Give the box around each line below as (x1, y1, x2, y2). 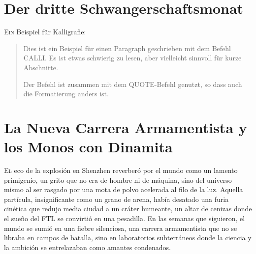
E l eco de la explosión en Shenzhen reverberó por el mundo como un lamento (4, 165, 238, 175)
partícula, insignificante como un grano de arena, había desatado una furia (4, 194, 229, 204)
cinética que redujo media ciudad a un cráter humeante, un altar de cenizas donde (4, 203, 252, 214)
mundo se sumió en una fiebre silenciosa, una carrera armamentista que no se (4, 223, 237, 233)
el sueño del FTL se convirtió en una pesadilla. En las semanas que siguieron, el (4, 213, 245, 223)
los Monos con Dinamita (4, 137, 173, 157)
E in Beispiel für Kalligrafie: (4, 27, 86, 37)
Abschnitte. (23, 62, 58, 72)
